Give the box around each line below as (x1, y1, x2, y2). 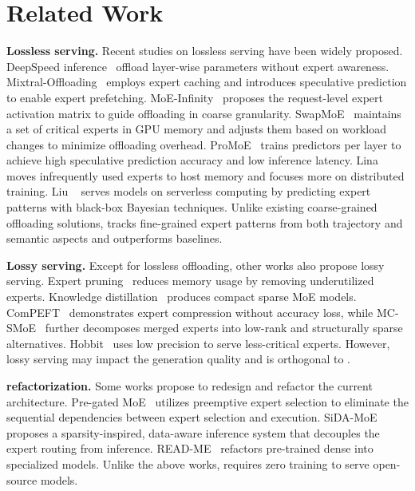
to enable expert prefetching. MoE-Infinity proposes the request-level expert (6, 89, 383, 105)
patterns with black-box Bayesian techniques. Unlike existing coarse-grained (6, 199, 377, 216)
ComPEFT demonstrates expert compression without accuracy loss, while (6, 303, 373, 320)
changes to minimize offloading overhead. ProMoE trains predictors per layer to (6, 136, 401, 152)
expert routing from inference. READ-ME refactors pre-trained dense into (6, 440, 373, 457)
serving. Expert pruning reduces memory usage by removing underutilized (6, 272, 374, 289)
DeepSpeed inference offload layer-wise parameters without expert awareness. (6, 57, 389, 74)
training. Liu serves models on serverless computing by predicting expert (6, 183, 371, 200)
